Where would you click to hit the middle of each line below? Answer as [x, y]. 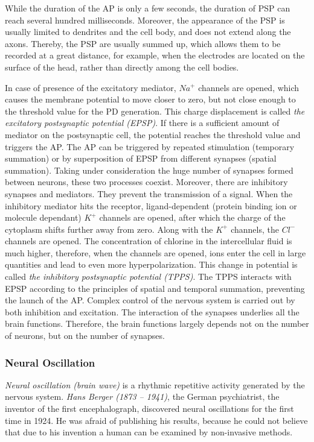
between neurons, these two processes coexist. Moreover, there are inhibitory [146, 182]
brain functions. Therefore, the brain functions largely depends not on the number [157, 324]
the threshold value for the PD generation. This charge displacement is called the [155, 111]
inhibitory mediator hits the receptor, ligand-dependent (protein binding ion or [151, 205]
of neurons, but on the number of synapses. [85, 336]
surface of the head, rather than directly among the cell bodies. [122, 67]
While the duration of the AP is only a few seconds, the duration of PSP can [148, 8]
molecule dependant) [43, 217]
